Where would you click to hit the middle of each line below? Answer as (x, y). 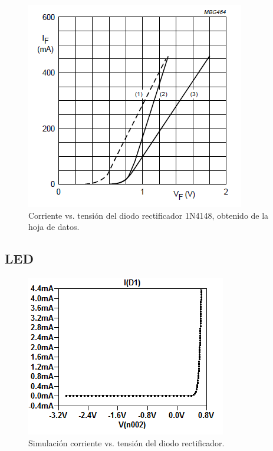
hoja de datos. (54, 227)
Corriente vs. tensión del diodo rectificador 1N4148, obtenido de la (149, 215)
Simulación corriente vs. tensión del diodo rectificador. (126, 442)
